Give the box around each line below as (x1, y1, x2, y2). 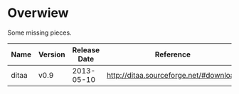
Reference (154, 49, 191, 59)
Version (38, 49, 65, 59)
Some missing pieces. (7, 28, 73, 37)
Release (72, 45, 100, 54)
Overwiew (7, 5, 69, 21)
